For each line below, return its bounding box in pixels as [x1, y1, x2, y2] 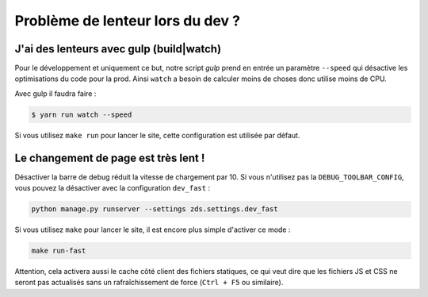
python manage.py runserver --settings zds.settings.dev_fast [31, 205, 278, 214]
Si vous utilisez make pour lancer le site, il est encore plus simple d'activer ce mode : [14, 225, 291, 234]
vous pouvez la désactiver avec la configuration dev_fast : [14, 183, 210, 193]
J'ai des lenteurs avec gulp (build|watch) [14, 42, 222, 56]
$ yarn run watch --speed [31, 110, 132, 119]
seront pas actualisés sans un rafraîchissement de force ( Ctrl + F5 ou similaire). [14, 278, 284, 287]
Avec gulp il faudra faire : [14, 88, 97, 98]
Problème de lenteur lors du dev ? [14, 12, 241, 29]
